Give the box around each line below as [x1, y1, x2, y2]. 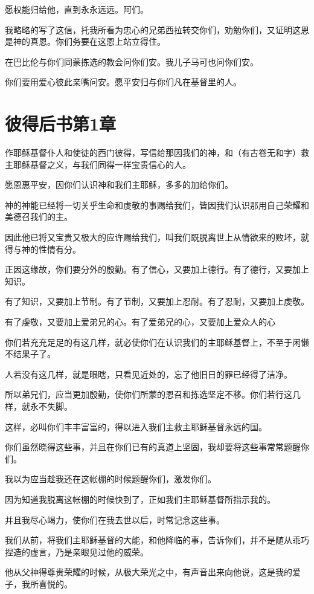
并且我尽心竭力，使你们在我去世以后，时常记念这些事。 [5, 513, 225, 526]
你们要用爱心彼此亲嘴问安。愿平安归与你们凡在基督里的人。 [5, 76, 242, 88]
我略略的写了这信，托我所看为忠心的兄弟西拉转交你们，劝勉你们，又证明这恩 [5, 23, 309, 36]
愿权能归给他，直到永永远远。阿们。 [5, 3, 149, 15]
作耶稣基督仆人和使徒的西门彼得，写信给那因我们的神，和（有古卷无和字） [5, 146, 301, 159]
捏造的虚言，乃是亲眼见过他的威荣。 [5, 545, 149, 558]
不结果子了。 [5, 347, 56, 360]
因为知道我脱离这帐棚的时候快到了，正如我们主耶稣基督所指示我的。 [5, 492, 275, 505]
